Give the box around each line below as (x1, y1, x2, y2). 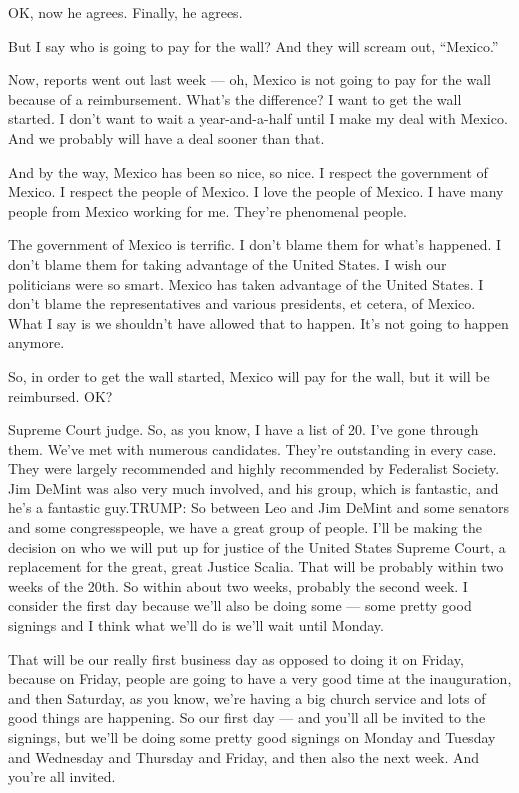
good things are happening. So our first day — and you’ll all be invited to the (8, 707, 486, 728)
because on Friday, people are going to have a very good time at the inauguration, (8, 668, 512, 689)
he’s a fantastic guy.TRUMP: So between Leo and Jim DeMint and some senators (8, 497, 510, 518)
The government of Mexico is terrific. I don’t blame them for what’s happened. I (8, 234, 502, 255)
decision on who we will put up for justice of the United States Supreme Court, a (8, 536, 506, 557)
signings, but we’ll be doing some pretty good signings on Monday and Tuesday (8, 727, 496, 747)
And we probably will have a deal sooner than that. (8, 127, 325, 148)
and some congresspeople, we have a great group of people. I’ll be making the (8, 517, 482, 538)
